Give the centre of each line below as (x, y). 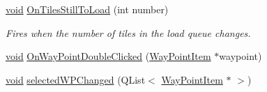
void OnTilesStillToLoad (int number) (87, 9)
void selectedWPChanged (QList (76, 79)
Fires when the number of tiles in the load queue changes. (128, 32)
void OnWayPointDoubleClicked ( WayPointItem (108, 56)
